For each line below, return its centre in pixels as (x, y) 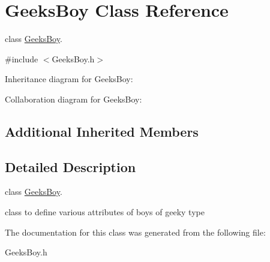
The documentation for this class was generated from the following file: (135, 232)
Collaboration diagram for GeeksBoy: (73, 99)
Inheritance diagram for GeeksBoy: (69, 79)
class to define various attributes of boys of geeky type (105, 212)
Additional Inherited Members (102, 131)
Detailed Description (70, 166)
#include (22, 58)
